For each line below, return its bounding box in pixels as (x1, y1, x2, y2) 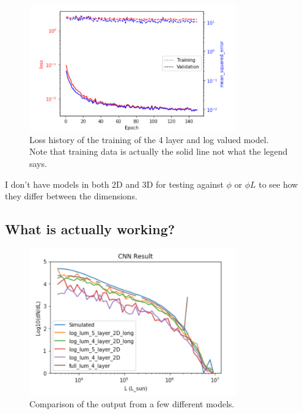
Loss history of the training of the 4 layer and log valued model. (29, 133, 269, 146)
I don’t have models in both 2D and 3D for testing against (5, 177, 224, 190)
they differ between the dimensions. (5, 190, 137, 202)
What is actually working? (5, 220, 175, 238)
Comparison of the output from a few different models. (29, 397, 235, 410)
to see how (258, 177, 298, 190)
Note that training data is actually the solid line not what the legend (29, 145, 288, 158)
